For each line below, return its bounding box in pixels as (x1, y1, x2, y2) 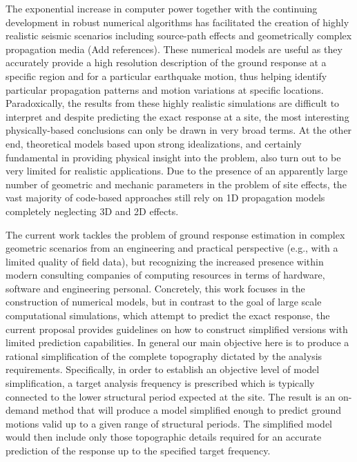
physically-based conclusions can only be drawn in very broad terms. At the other (6, 123, 352, 137)
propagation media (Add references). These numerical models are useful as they (6, 41, 342, 56)
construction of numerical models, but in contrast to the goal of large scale (6, 294, 322, 309)
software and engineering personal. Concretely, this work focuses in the (6, 281, 305, 295)
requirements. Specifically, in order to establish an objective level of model (6, 362, 320, 376)
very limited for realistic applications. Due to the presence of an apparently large (6, 163, 348, 178)
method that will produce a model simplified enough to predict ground (41, 403, 341, 417)
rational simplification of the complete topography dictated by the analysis (6, 348, 322, 363)
